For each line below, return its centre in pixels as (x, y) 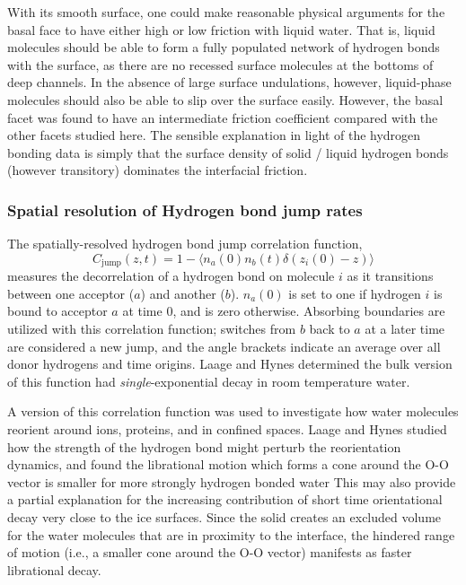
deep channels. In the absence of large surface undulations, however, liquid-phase (229, 82)
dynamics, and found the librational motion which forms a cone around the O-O (228, 464)
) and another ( (183, 293)
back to (330, 328)
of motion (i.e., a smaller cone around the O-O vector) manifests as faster (210, 552)
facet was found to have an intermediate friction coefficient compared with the (223, 117)
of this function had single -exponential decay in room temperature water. (209, 381)
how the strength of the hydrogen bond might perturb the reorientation (204, 446)
